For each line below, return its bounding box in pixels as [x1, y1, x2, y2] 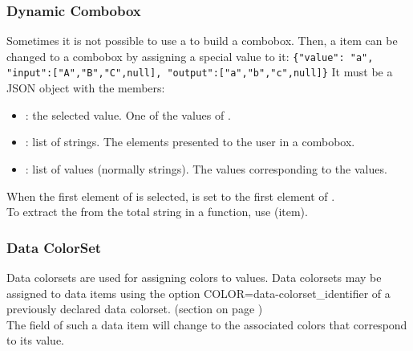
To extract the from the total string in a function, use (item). [6, 203, 308, 220]
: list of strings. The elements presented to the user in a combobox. [25, 133, 355, 150]
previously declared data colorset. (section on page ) [6, 300, 263, 317]
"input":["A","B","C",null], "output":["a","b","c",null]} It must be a [6, 63, 393, 80]
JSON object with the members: [6, 80, 165, 96]
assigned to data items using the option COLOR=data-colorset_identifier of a [6, 284, 391, 301]
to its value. [6, 332, 65, 349]
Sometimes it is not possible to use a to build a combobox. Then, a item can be [6, 32, 398, 49]
